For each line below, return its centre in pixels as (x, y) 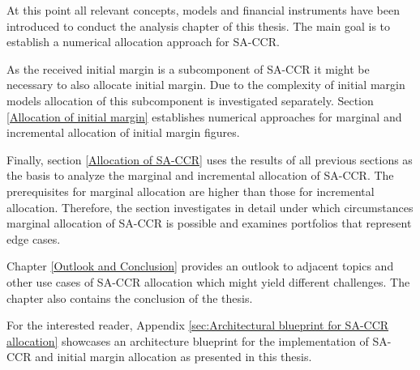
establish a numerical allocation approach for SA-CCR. (143, 42)
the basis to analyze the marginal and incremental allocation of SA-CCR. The (200, 175)
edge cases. (34, 238)
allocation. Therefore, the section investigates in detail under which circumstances (210, 207)
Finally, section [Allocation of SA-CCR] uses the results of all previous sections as (210, 159)
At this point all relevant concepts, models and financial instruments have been (204, 10)
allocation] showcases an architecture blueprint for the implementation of (188, 340)
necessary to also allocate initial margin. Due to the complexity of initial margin (206, 85)
